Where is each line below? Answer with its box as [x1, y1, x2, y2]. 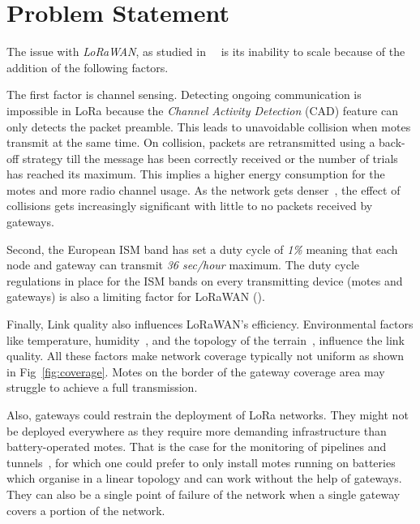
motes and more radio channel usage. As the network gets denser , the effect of [6, 181, 401, 198]
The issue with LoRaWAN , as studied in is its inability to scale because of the [6, 43, 405, 60]
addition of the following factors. [6, 58, 169, 75]
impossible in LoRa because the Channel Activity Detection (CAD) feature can [6, 101, 398, 118]
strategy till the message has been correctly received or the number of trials [22, 149, 398, 166]
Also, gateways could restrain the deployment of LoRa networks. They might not [6, 406, 409, 423]
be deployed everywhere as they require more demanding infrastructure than [6, 422, 387, 439]
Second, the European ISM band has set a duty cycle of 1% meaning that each [6, 240, 398, 257]
